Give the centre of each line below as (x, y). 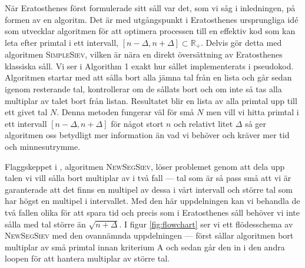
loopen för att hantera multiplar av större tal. (87, 258)
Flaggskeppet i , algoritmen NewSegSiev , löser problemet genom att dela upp (145, 166)
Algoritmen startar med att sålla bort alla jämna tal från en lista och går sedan (148, 77)
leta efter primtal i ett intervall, (62, 42)
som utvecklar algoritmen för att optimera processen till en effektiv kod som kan (150, 31)
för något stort (137, 123)
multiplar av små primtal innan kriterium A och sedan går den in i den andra (145, 247)
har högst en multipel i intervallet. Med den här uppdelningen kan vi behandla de (152, 201)
